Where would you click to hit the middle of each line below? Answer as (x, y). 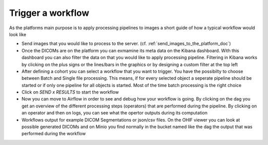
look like (18, 34)
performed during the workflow (54, 134)
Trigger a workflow (49, 13)
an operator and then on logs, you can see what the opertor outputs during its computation (115, 113)
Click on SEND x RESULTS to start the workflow (70, 92)
